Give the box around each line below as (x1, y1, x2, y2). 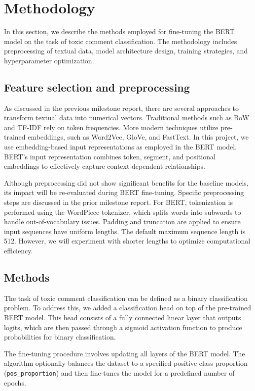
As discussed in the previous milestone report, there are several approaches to (4, 102, 239, 113)
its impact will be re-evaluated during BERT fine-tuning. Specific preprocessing (4, 187, 244, 197)
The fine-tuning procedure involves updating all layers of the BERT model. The (4, 348, 245, 358)
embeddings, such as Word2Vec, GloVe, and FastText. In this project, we (28, 132, 249, 142)
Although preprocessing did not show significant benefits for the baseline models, (4, 177, 249, 188)
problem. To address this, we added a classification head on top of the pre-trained (4, 302, 252, 313)
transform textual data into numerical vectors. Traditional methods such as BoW (4, 112, 250, 123)
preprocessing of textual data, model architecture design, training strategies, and (4, 46, 248, 56)
